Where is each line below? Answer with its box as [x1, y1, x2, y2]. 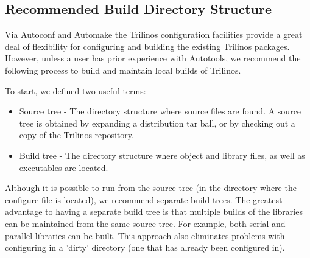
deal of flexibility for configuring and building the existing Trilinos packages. [5, 40, 290, 52]
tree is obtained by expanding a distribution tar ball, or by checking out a [19, 116, 295, 129]
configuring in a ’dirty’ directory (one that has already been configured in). [5, 241, 285, 254]
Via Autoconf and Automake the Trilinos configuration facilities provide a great [5, 28, 303, 41]
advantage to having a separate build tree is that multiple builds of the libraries [5, 205, 303, 218]
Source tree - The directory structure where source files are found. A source [19, 105, 301, 117]
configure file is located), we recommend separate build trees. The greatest [5, 193, 283, 206]
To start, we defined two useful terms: [5, 84, 146, 97]
